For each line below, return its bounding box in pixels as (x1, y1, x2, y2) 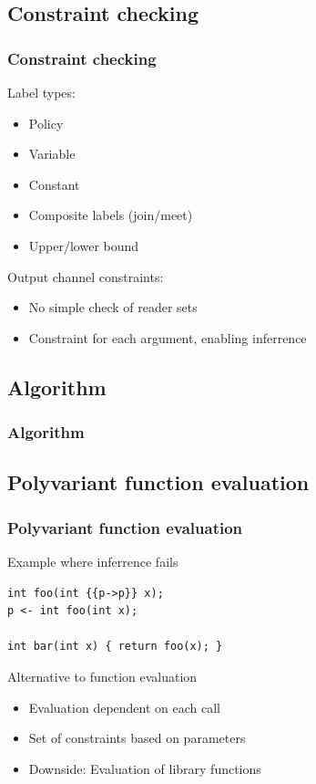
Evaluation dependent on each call (28, 697, 221, 716)
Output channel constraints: (7, 267, 164, 286)
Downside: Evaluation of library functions (28, 758, 261, 778)
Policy (28, 113, 64, 132)
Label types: (7, 83, 76, 101)
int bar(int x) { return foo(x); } (7, 640, 223, 653)
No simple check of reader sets (28, 298, 198, 317)
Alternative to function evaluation (7, 666, 198, 685)
